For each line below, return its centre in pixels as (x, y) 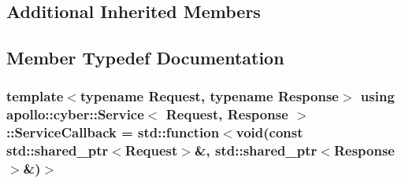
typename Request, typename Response (209, 96)
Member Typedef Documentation (145, 58)
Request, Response (227, 114)
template (35, 96)
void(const (269, 132)
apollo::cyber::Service (75, 114)
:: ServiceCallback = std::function (113, 132)
